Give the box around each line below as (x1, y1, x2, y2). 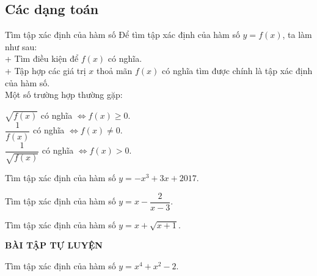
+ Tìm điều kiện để (5, 52, 79, 65)
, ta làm (282, 28, 312, 41)
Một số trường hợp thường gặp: (5, 88, 123, 101)
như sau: (5, 40, 37, 53)
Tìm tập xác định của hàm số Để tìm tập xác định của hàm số (5, 28, 240, 41)
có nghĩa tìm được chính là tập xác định (162, 64, 313, 76)
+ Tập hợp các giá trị (5, 64, 86, 76)
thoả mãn (96, 64, 133, 76)
